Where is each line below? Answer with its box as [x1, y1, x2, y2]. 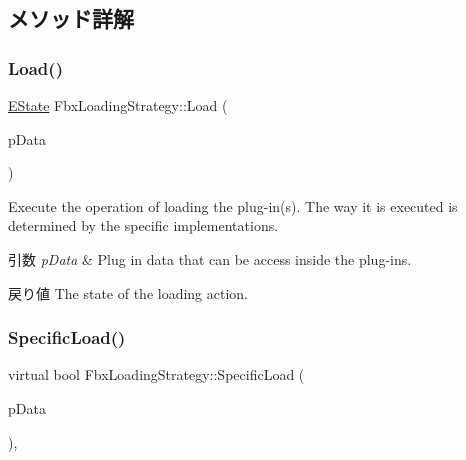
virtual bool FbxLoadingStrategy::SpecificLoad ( [8, 364, 305, 385]
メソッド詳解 [8, 3, 134, 34]
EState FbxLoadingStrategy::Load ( [8, 95, 228, 115]
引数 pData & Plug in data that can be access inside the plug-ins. [8, 248, 412, 269]
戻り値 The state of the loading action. [8, 282, 249, 303]
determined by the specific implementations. [8, 215, 279, 236]
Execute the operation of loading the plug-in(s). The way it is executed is [8, 195, 458, 216]
